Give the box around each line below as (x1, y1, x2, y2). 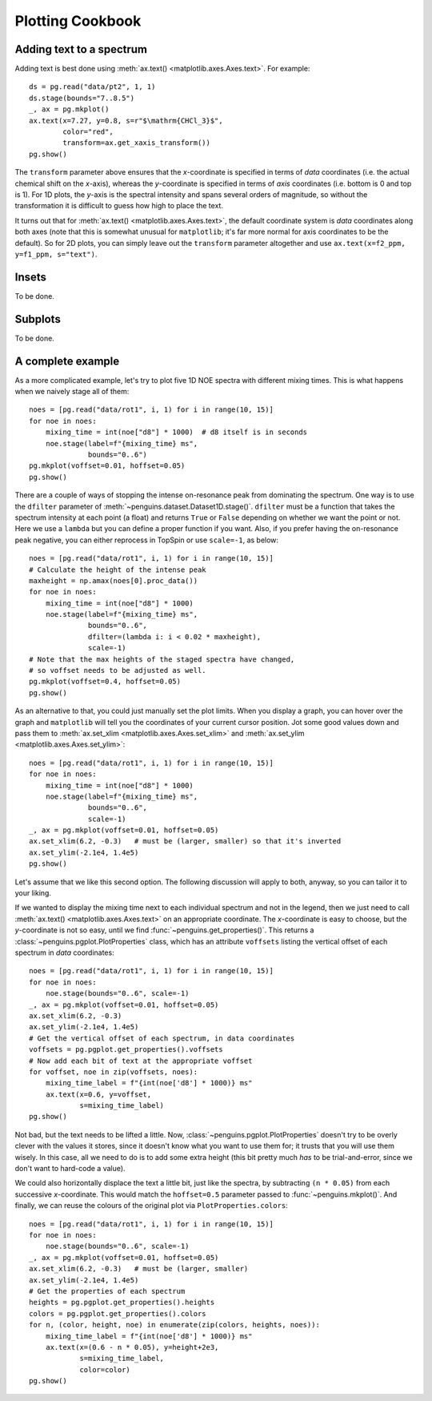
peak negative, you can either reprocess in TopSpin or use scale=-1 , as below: (14, 535, 279, 545)
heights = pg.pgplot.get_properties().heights (29, 1298, 215, 1307)
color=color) (79, 1365, 131, 1374)
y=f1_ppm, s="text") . (14, 249, 98, 259)
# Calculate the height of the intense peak (29, 565, 207, 574)
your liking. (14, 888, 52, 898)
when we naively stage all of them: (14, 387, 130, 397)
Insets (14, 270, 47, 284)
